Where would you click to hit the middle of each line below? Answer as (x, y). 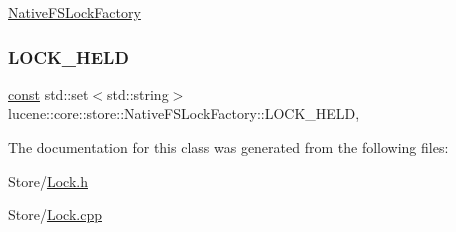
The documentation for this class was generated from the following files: (228, 147)
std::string (138, 93)
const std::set (48, 93)
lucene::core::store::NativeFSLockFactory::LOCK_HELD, (184, 113)
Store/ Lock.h (48, 180)
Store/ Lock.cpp (55, 214)
